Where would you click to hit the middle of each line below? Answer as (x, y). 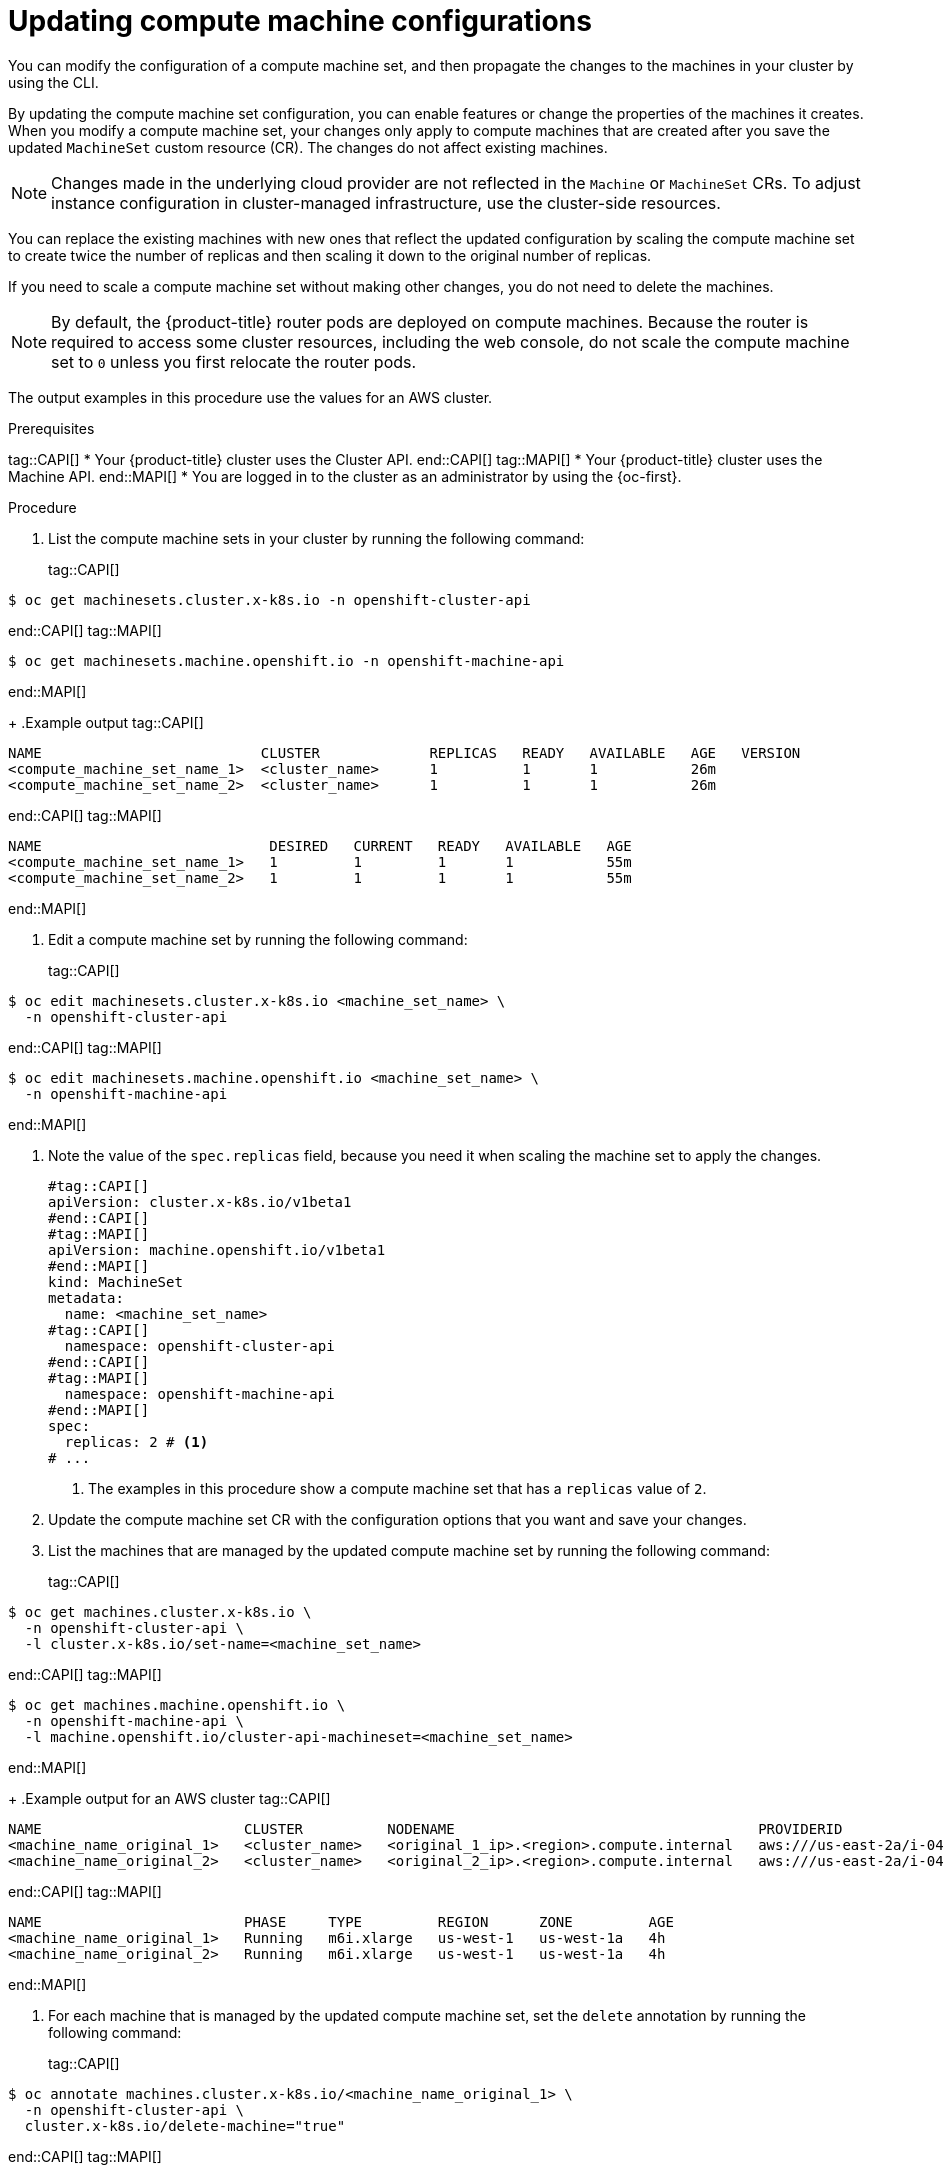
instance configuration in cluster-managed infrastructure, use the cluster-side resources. (386, 202)
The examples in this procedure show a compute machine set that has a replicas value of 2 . (397, 1488)
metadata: (86, 1297)
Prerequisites (51, 428)
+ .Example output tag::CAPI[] (106, 722)
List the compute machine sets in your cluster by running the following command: (316, 538)
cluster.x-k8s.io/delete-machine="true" (185, 2125)
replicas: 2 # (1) (136, 1441)
